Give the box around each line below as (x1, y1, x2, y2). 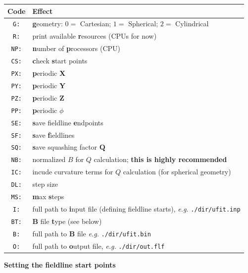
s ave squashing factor (32, 142, 98, 152)
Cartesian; (80, 18, 111, 29)
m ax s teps (32, 191, 64, 202)
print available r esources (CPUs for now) (32, 31, 157, 41)
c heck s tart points (32, 55, 88, 66)
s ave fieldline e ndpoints (32, 117, 103, 127)
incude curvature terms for (32, 166, 113, 177)
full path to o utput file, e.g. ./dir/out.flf (32, 240, 165, 251)
